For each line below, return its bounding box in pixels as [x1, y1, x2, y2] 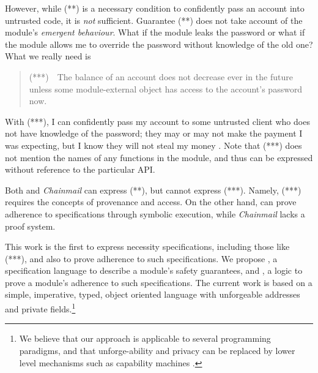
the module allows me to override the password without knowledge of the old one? [5, 37, 313, 50]
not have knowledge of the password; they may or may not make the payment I [5, 127, 303, 140]
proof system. [5, 219, 56, 232]
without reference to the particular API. [5, 163, 155, 176]
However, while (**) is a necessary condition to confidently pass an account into [5, 2, 305, 14]
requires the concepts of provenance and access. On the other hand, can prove [5, 195, 297, 208]
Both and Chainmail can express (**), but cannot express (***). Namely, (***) [5, 183, 301, 196]
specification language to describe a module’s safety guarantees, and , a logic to [5, 264, 303, 277]
